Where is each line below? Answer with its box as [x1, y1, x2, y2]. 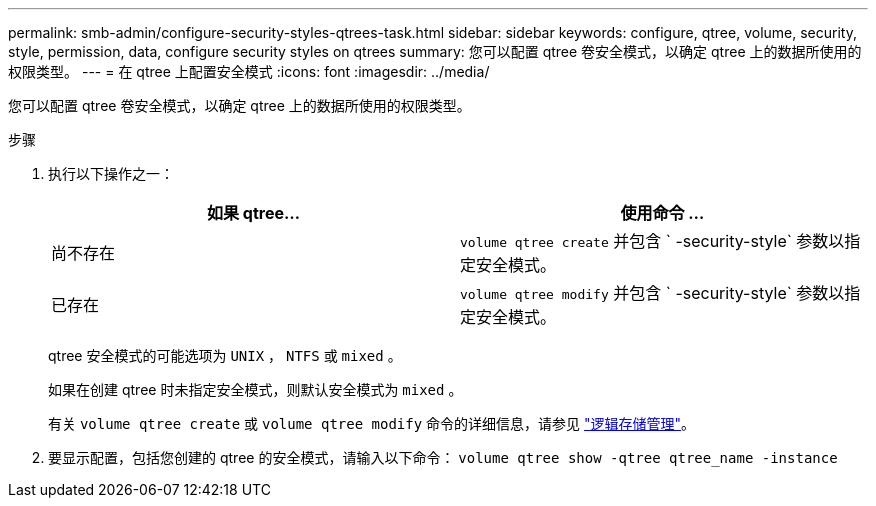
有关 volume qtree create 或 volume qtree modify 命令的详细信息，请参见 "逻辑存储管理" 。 [48, 415, 696, 432]
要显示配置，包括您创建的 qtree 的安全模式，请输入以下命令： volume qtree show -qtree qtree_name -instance [48, 449, 838, 466]
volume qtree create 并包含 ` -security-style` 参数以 [460, 231, 845, 251]
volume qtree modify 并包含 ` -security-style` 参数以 [460, 283, 845, 303]
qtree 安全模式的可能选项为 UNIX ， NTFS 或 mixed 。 [48, 347, 402, 364]
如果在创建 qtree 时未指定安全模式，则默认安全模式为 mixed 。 [48, 381, 463, 398]
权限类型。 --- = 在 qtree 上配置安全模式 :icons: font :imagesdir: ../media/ [8, 63, 490, 80]
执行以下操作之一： [48, 165, 174, 182]
